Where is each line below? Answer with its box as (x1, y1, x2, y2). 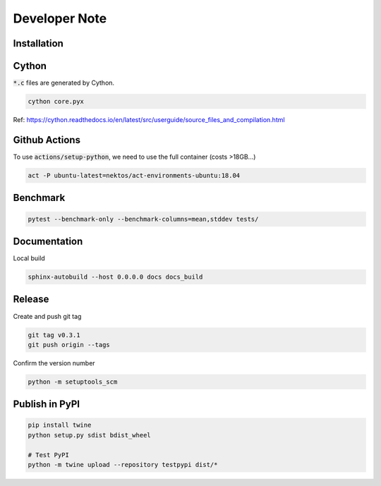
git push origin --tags (28, 341, 111, 348)
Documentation (13, 235, 83, 247)
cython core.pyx (28, 97, 85, 106)
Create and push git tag (13, 312, 82, 320)
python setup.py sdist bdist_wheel (28, 431, 151, 439)
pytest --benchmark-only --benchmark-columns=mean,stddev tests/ (28, 215, 259, 223)
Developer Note (13, 11, 107, 26)
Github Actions (13, 134, 81, 146)
